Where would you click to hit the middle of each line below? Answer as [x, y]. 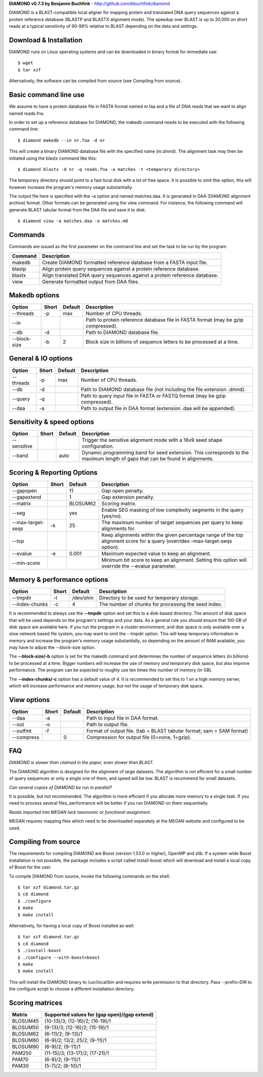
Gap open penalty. [122, 491]
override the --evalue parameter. [139, 566]
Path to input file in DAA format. [123, 718]
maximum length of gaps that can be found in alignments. [148, 459]
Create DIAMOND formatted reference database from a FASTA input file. [125, 262]
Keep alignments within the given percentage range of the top [172, 535]
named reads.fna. [27, 113]
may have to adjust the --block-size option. [52, 647]
